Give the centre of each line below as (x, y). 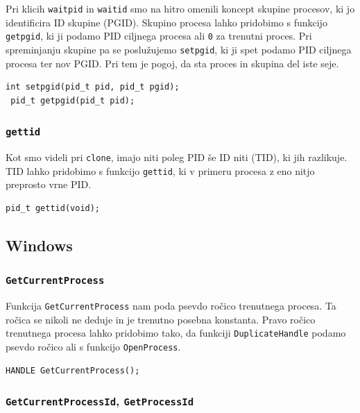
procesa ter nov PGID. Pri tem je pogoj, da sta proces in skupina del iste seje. (172, 63)
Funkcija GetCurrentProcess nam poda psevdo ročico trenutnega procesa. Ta (171, 306)
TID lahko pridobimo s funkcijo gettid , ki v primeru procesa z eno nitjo (160, 170)
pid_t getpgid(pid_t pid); (73, 100)
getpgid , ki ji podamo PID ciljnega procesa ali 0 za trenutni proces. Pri (159, 36)
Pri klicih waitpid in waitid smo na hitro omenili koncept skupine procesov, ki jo (180, 8)
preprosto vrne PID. (49, 184)
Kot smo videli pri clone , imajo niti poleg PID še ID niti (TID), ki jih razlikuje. (177, 157)
